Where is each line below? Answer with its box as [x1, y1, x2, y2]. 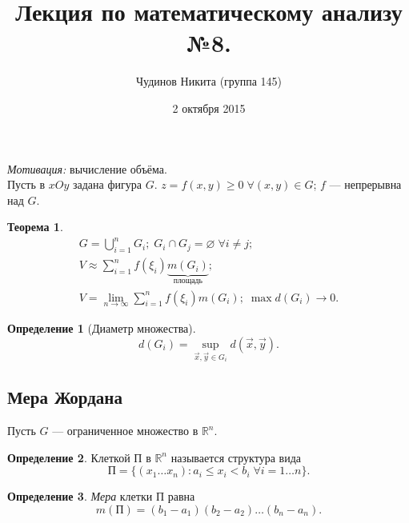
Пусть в [7, 176, 46, 193]
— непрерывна [329, 176, 402, 193]
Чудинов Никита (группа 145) [136, 73, 282, 90]
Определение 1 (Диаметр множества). [7, 319, 196, 336]
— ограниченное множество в [52, 422, 198, 439]
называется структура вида [170, 449, 301, 465]
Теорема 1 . [7, 218, 63, 235]
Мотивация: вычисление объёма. [7, 160, 167, 177]
